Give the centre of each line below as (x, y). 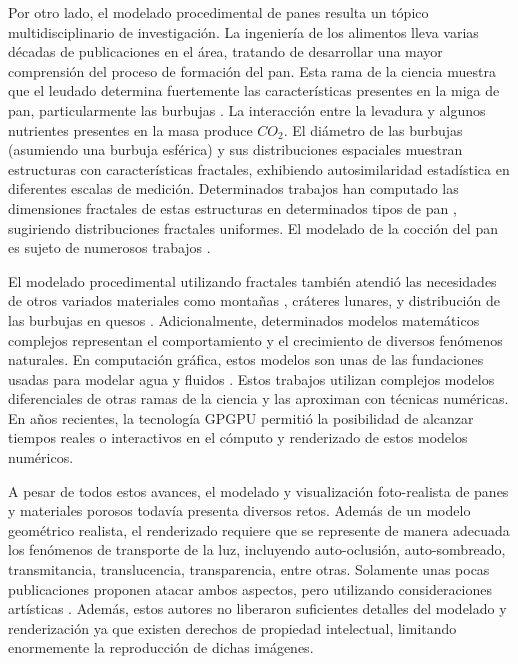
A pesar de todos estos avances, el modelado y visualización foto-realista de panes (258, 490)
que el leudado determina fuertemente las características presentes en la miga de (254, 90)
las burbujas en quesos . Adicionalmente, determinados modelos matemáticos (244, 319)
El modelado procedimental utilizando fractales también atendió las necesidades (252, 280)
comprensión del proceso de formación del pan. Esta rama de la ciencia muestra (252, 70)
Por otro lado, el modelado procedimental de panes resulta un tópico (218, 12)
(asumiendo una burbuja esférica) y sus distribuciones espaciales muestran (235, 149)
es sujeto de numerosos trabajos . (109, 247)
